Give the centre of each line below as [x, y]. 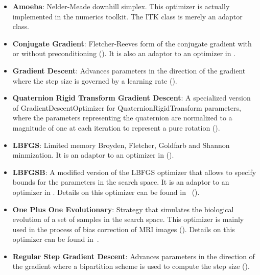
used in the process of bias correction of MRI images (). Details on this [124, 229]
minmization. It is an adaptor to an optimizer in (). [93, 155]
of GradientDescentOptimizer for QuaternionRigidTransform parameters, [127, 107]
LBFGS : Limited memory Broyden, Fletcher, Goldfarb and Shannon [121, 145]
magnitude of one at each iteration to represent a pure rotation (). [116, 127]
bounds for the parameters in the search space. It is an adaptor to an [121, 182]
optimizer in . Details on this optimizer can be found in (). [106, 192]
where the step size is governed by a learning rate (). [95, 80]
